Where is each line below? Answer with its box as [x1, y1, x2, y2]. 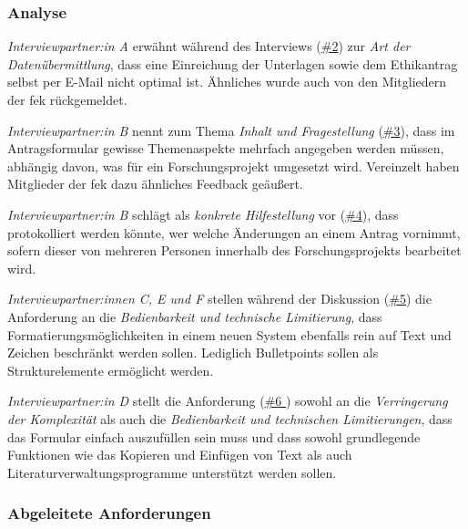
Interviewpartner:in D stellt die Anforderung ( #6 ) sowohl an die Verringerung [7, 391, 448, 410]
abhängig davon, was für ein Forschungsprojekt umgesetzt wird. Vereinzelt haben [7, 156, 460, 175]
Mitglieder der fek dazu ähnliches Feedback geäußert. [7, 174, 303, 193]
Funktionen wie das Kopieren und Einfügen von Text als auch [7, 445, 352, 464]
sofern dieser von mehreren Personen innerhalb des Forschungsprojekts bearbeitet [7, 241, 462, 260]
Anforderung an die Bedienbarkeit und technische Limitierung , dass [7, 306, 382, 326]
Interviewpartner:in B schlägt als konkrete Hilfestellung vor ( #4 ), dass [7, 204, 399, 223]
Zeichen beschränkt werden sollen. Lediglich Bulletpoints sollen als [7, 343, 379, 362]
